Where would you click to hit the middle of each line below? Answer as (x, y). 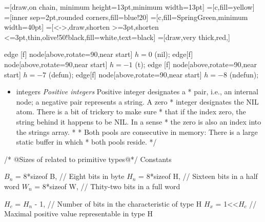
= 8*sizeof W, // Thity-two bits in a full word (107, 186)
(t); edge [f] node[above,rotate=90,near (196, 64)
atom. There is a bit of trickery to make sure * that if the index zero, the (131, 112)
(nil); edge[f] (174, 54)
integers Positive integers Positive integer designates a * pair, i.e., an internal (137, 92)
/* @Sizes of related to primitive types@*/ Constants (88, 159)
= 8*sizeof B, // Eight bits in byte (70, 176)
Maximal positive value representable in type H (78, 214)
